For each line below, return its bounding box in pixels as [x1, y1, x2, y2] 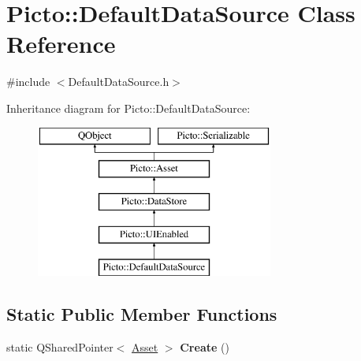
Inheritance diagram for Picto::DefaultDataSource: [6, 99, 251, 116]
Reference [6, 28, 116, 60]
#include [6, 73, 50, 90]
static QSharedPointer [6, 339, 114, 355]
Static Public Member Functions [6, 302, 277, 326]
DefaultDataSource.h [68, 73, 169, 90]
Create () [180, 339, 229, 355]
